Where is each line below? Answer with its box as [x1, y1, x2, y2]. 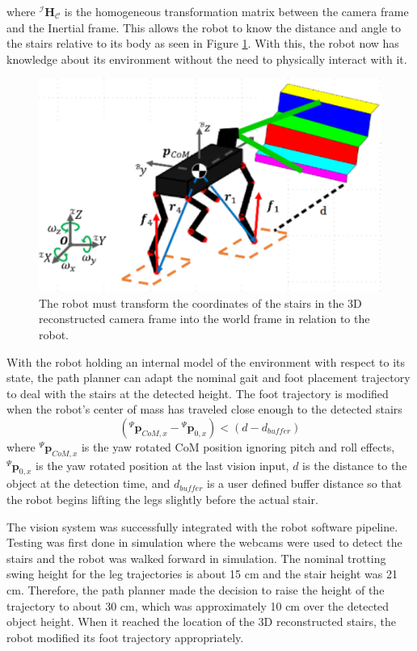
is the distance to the [302, 456, 407, 473]
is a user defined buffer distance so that [207, 475, 402, 492]
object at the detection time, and [6, 475, 171, 492]
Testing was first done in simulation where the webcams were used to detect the [6, 534, 402, 551]
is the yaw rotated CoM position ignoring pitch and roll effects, [81, 438, 395, 455]
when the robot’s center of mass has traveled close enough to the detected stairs [6, 401, 402, 418]
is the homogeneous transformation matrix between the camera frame [64, 3, 409, 19]
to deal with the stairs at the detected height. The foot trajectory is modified [6, 384, 389, 401]
